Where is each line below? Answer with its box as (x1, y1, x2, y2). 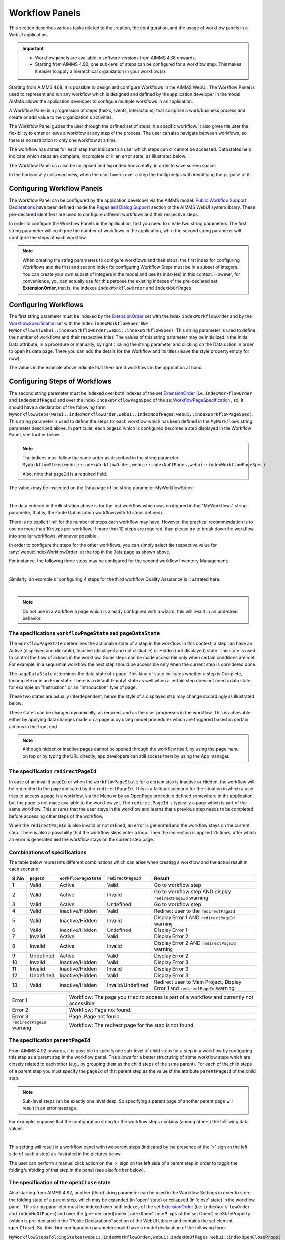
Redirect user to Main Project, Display (154, 978, 242, 985)
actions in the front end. (9, 723, 58, 729)
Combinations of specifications (9, 849, 87, 856)
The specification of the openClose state (9, 1179, 111, 1186)
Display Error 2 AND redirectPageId (154, 939, 236, 946)
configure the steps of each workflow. (9, 235, 87, 241)
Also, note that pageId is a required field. (22, 471, 108, 477)
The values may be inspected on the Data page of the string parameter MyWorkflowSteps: (9, 485, 194, 491)
